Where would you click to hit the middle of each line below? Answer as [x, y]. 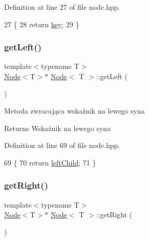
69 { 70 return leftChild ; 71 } [50, 162]
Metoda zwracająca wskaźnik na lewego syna [74, 111]
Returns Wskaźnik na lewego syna [58, 128]
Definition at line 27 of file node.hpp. [62, 7]
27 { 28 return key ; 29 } [42, 24]
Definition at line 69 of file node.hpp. [62, 145]
